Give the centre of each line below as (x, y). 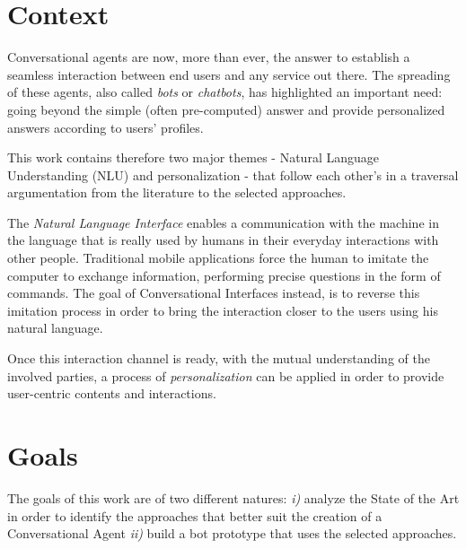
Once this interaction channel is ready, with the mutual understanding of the (219, 358)
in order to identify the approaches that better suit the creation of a (195, 515)
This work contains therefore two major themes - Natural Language (193, 157)
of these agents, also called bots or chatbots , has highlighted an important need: (225, 92)
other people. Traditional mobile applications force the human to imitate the (218, 258)
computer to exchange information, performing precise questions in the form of (224, 275)
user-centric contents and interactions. (112, 393)
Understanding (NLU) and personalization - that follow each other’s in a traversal (233, 174)
